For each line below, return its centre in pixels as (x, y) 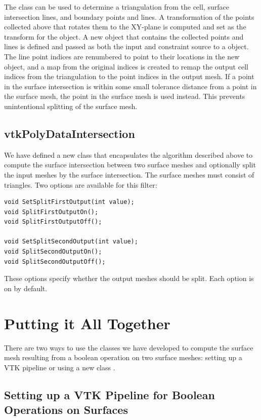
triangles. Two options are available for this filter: (81, 184)
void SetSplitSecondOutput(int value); (71, 242)
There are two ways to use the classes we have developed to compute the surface (129, 347)
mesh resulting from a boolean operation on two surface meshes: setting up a (123, 357)
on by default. (26, 288)
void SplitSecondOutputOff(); (55, 261)
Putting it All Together (87, 323)
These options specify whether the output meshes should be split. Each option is (129, 278)
